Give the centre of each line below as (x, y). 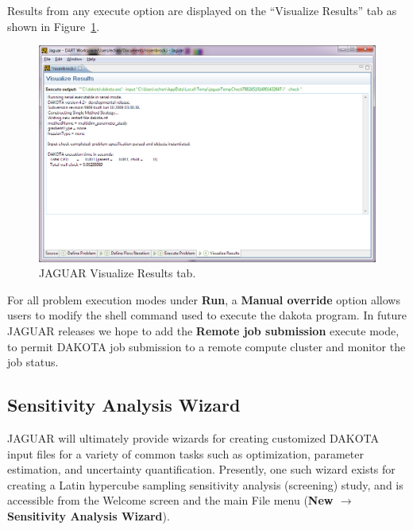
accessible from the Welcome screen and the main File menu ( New (170, 500)
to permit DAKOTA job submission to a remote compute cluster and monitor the (206, 346)
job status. (33, 362)
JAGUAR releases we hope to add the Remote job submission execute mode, (203, 330)
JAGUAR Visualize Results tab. (118, 273)
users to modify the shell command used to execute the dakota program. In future (207, 315)
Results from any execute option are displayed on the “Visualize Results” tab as (202, 10)
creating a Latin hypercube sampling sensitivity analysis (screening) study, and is (205, 484)
